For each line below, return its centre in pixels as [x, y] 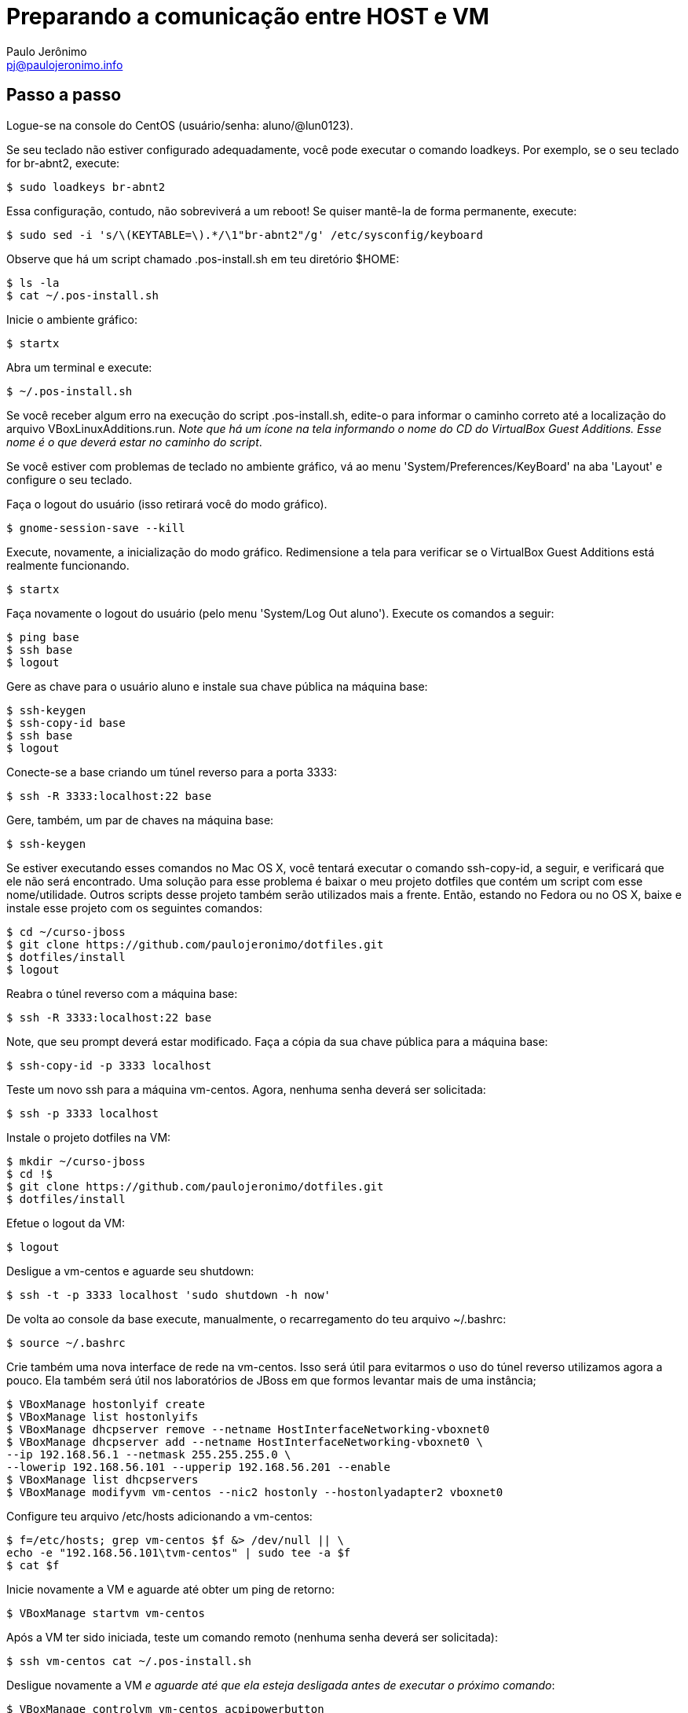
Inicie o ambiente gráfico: [72, 319]
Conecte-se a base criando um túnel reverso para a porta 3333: [172, 772]
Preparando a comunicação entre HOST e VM [248, 17]
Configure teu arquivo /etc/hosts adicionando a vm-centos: [159, 1516]
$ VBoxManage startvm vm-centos [106, 1613]
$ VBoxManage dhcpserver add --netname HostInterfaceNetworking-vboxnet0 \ [245, 1442]
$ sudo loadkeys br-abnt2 [86, 187]
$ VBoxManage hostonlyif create [106, 1404]
